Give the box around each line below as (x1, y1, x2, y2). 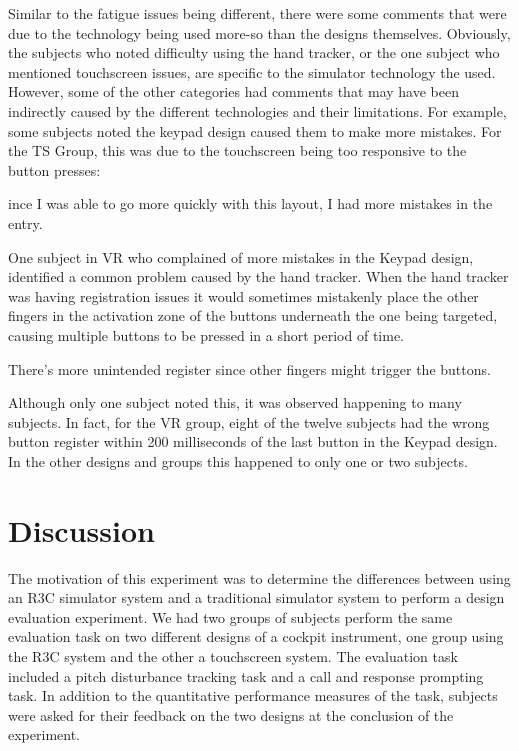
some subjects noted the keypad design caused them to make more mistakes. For (8, 120, 502, 141)
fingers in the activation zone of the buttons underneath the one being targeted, (8, 305, 498, 326)
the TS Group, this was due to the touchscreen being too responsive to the (8, 140, 467, 161)
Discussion (8, 509, 155, 550)
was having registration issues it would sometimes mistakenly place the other (8, 285, 479, 306)
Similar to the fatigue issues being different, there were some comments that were (8, 3, 507, 23)
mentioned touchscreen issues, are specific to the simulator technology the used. (8, 61, 496, 82)
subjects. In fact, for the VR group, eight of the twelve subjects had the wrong (8, 411, 490, 432)
